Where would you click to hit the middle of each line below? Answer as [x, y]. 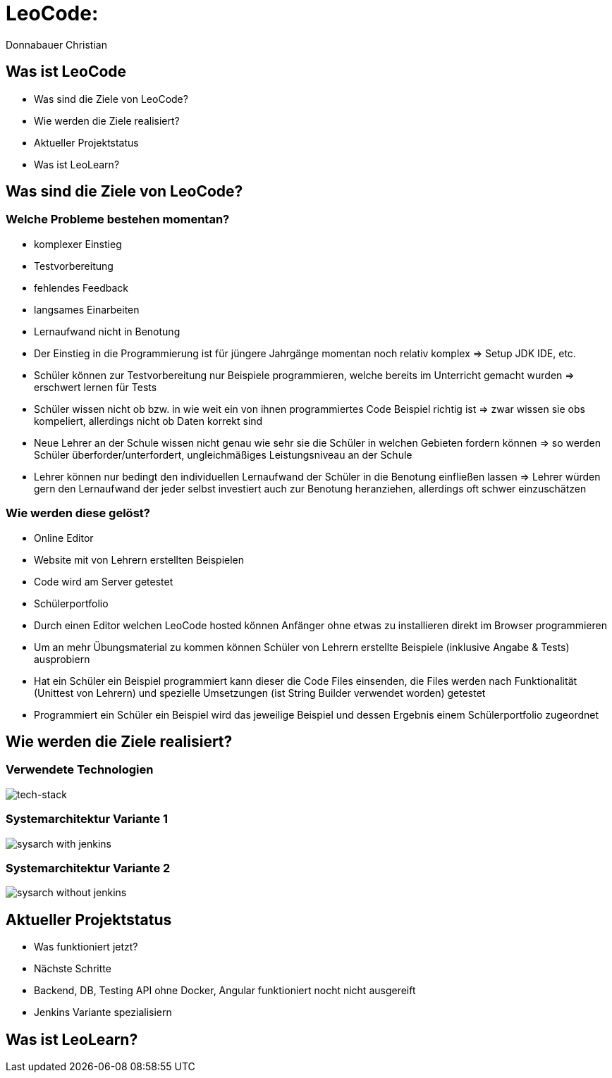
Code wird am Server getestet [104, 581]
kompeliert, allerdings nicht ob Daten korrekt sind [148, 421]
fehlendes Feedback [81, 287]
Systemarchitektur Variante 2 [88, 868]
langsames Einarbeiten [87, 309]
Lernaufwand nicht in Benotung [107, 331]
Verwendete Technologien [80, 770]
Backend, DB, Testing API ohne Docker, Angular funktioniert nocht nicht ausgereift [225, 991]
